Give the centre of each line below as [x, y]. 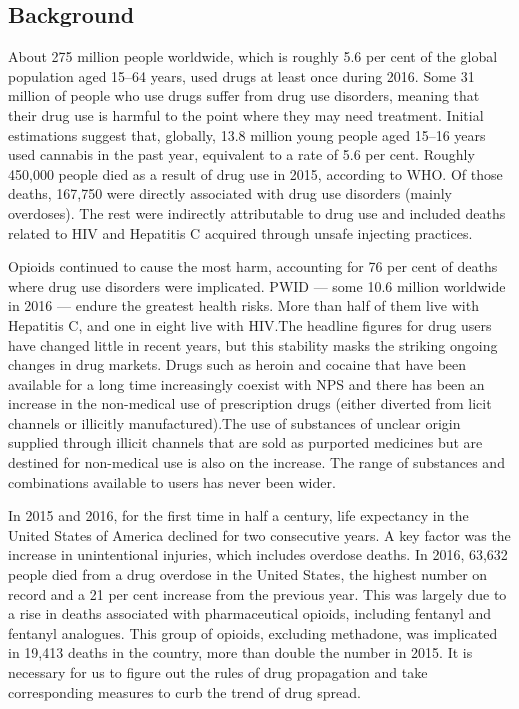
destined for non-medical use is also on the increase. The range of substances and [256, 462]
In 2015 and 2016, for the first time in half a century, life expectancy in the [238, 515]
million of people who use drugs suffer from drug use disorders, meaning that [244, 95]
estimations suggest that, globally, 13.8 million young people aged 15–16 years [247, 134]
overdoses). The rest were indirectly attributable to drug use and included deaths [257, 212]
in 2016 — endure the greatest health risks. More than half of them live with [243, 305]
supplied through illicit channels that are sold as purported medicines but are [245, 442]
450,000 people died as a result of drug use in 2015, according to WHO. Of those [255, 173]
